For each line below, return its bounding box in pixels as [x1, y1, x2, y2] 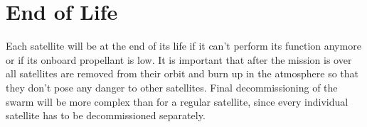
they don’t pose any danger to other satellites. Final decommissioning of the [6, 79, 338, 94]
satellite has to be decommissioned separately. [6, 108, 206, 123]
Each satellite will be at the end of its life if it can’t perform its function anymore [6, 38, 361, 53]
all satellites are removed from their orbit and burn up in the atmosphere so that [6, 66, 359, 81]
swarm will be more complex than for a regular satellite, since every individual [6, 94, 349, 109]
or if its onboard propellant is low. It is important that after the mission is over [6, 52, 352, 67]
